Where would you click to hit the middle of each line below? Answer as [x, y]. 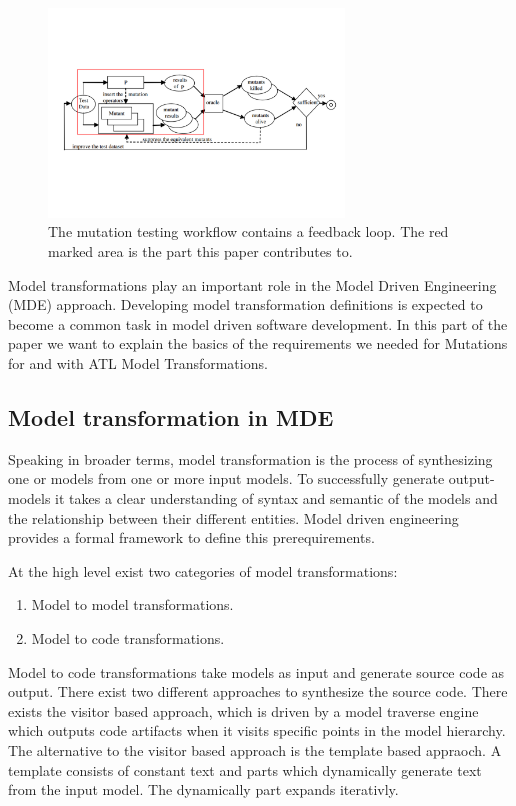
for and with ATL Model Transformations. [138, 363]
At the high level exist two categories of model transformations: [203, 570]
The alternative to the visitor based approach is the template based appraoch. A [255, 749]
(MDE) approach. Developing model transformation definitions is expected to [245, 304]
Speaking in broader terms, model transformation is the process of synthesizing [250, 458]
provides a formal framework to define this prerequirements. [191, 537]
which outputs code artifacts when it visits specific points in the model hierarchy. [257, 730]
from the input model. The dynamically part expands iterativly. [203, 789]
